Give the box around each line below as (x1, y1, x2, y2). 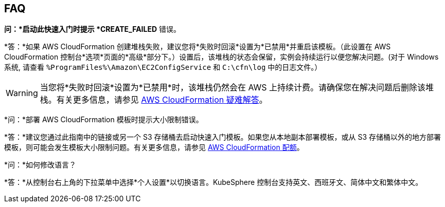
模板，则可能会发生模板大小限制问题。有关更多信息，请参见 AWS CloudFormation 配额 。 (4, 143, 304, 152)
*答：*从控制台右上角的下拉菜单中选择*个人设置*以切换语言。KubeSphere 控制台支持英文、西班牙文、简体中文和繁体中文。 (4, 178, 423, 187)
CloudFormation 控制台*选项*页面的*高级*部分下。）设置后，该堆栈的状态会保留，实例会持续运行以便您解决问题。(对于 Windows (4, 52, 439, 62)
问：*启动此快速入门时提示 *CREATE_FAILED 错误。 (4, 25, 181, 34)
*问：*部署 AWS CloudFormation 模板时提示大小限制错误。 (4, 115, 203, 124)
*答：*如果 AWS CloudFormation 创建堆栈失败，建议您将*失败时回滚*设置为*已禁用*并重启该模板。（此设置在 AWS (4, 42, 391, 51)
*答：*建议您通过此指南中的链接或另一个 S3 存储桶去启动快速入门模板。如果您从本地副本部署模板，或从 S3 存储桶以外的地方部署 (4, 133, 441, 142)
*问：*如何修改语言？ (4, 160, 77, 170)
